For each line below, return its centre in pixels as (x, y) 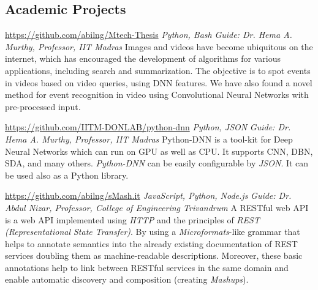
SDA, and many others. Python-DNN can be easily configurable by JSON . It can (157, 163)
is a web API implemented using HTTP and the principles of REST (132, 219)
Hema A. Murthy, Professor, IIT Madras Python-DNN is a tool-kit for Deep (149, 139)
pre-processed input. (43, 106)
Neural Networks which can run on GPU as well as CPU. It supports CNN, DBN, (159, 151)
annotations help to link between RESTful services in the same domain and (147, 267)
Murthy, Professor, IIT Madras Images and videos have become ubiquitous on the (159, 46)
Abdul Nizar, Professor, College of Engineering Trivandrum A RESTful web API (157, 207)
